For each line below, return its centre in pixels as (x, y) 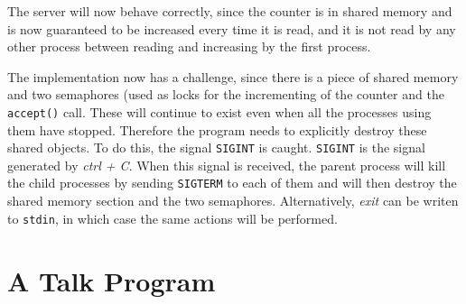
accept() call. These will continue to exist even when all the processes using (219, 111)
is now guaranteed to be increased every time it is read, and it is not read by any (232, 28)
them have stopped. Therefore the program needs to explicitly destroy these (217, 129)
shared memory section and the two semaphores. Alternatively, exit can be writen (233, 201)
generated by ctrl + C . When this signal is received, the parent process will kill (227, 165)
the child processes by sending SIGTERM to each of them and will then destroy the (232, 183)
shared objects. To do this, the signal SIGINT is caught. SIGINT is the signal (216, 147)
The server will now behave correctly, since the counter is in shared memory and (230, 11)
